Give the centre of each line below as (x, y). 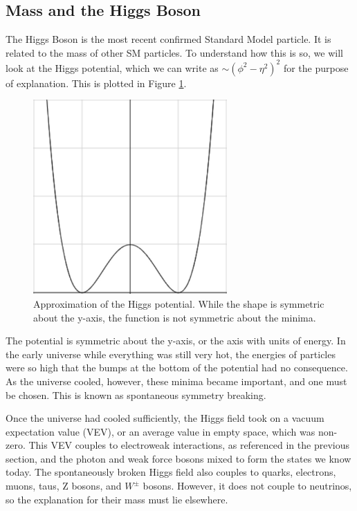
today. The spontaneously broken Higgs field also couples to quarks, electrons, (171, 472)
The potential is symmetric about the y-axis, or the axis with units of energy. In (176, 341)
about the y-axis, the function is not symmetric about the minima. (175, 317)
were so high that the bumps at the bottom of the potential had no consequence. (177, 368)
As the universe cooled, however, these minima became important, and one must (176, 381)
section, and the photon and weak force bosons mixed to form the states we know (178, 458)
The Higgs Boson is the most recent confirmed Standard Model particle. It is (168, 39)
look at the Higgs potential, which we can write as (112, 67)
